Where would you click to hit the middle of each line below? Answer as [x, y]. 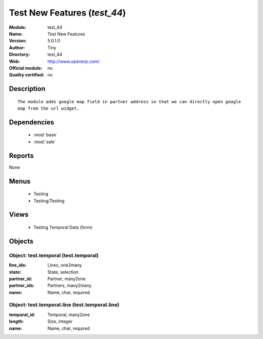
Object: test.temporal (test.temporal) [54, 255]
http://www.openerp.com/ [74, 61]
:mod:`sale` [45, 142]
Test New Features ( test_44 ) [67, 13]
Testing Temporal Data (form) [63, 227]
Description [27, 89]
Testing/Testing [49, 201]
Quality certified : [27, 75]
